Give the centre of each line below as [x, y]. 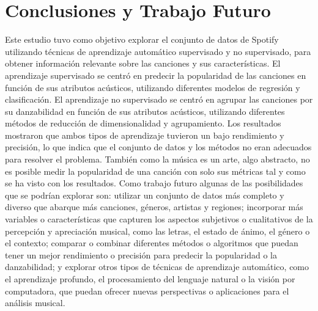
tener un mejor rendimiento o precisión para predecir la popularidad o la [141, 254]
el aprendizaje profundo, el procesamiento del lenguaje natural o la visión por [150, 279]
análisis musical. [35, 303]
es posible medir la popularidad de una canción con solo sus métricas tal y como [155, 171]
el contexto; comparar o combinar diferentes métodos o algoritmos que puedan [152, 243]
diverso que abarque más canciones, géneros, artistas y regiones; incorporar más [154, 207]
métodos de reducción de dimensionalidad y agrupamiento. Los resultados [143, 123]
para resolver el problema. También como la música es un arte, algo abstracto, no [157, 159]
